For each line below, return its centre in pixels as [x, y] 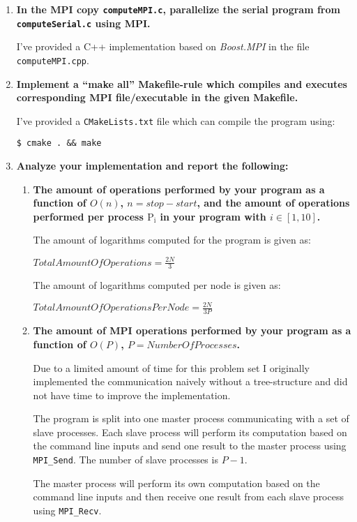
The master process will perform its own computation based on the [176, 483]
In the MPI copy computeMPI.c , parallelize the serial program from [178, 9]
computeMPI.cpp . [53, 60]
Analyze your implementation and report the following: [152, 166]
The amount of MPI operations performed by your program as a [192, 330]
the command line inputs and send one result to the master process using [190, 446]
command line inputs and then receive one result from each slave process [188, 497]
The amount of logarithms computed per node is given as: [157, 285]
